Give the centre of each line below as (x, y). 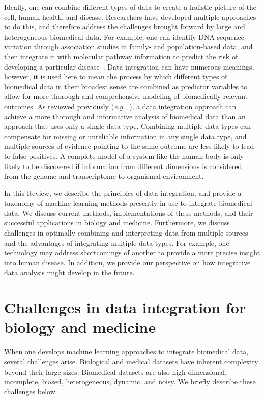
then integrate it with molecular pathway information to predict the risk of (121, 56)
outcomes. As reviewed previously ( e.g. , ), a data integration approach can (120, 106)
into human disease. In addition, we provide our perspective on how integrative (127, 262)
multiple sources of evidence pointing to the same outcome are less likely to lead (129, 146)
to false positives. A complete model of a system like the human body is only (124, 156)
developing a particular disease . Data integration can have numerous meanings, (129, 66)
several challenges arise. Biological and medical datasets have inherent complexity (131, 361)
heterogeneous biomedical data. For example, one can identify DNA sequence (124, 36)
